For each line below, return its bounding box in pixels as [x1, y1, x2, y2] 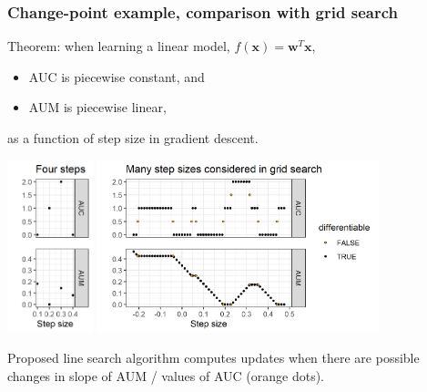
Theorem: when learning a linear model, [7, 36, 230, 56]
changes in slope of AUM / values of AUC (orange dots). [7, 366, 324, 385]
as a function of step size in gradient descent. [7, 129, 259, 147]
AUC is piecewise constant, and [28, 67, 205, 86]
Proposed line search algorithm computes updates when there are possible [7, 348, 420, 367]
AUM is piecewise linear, [28, 98, 167, 117]
